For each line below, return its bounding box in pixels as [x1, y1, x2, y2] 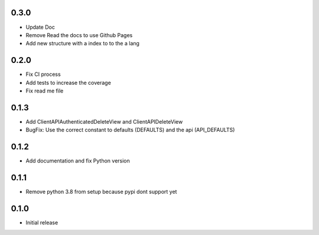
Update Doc [25, 24, 56, 31]
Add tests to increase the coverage [25, 79, 112, 86]
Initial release [25, 219, 58, 226]
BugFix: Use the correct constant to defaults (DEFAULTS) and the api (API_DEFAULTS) [25, 127, 235, 134]
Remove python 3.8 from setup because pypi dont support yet [25, 188, 177, 196]
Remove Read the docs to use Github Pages [25, 31, 133, 38]
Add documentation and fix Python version [25, 157, 130, 164]
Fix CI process [25, 71, 61, 78]
